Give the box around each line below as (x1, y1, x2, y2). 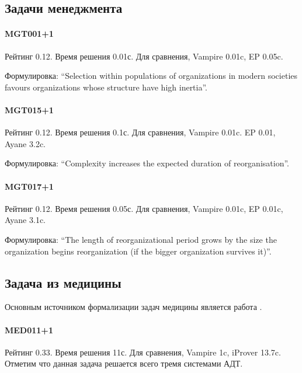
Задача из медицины (5, 273, 122, 291)
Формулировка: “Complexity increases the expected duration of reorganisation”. (5, 157, 289, 169)
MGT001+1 (5, 27, 54, 40)
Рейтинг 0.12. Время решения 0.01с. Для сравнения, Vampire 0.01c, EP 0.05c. (5, 50, 283, 62)
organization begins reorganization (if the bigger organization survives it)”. (5, 245, 272, 257)
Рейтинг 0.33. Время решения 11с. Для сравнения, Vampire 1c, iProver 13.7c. (5, 346, 281, 358)
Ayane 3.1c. (5, 214, 46, 226)
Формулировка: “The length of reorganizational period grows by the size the (5, 233, 277, 245)
